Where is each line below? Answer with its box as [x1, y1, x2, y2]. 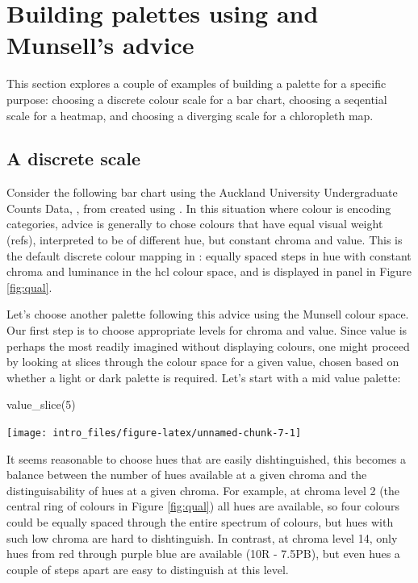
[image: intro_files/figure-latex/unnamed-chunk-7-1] [6, 427, 302, 439]
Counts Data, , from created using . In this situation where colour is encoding [6, 199, 391, 216]
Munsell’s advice [6, 28, 194, 61]
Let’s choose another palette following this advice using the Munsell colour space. [6, 306, 409, 323]
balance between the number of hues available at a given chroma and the [6, 466, 367, 483]
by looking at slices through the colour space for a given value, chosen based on [6, 353, 399, 370]
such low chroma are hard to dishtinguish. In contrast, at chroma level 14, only [6, 529, 398, 546]
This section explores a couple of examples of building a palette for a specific [6, 75, 387, 92]
